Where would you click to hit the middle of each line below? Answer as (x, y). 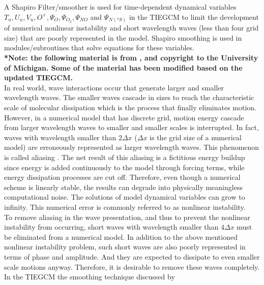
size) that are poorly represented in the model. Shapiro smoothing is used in (123, 37)
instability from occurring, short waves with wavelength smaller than (111, 227)
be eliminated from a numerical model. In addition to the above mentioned (121, 236)
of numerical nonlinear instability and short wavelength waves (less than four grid (131, 28)
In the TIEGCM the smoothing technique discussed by (90, 277)
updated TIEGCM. (38, 77)
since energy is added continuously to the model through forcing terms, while (124, 167)
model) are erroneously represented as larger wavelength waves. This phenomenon (132, 147)
